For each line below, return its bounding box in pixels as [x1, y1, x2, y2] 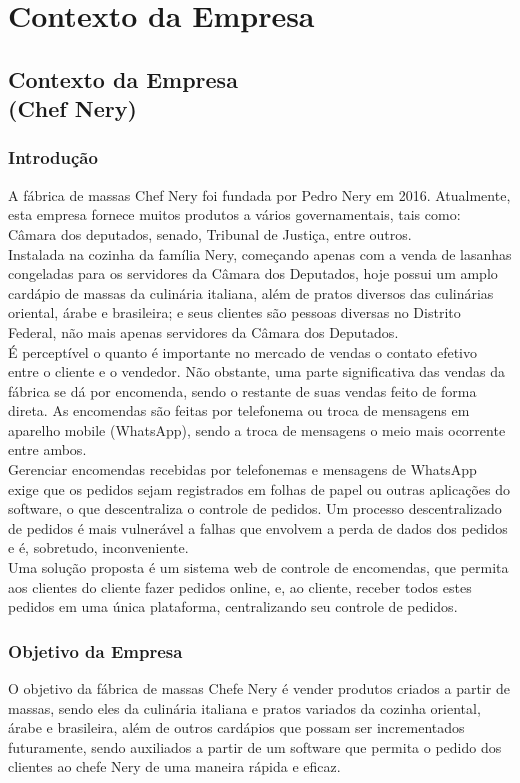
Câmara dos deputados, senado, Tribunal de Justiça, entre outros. [8, 223, 412, 244]
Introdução [8, 145, 98, 170]
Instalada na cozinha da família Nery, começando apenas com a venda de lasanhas [8, 243, 512, 264]
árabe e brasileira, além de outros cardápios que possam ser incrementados [8, 717, 465, 738]
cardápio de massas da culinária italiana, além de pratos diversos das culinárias [8, 282, 494, 303]
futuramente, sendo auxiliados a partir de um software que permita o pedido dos [8, 736, 502, 757]
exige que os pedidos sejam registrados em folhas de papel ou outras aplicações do [8, 478, 510, 499]
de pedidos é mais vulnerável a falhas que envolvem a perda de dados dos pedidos [8, 517, 508, 538]
